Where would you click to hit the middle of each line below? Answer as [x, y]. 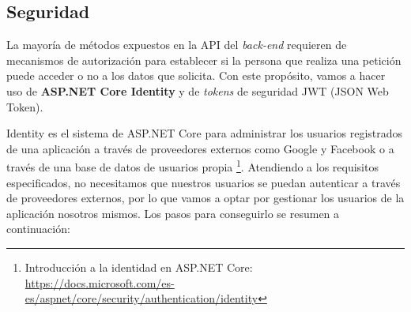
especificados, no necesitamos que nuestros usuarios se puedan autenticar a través [204, 182]
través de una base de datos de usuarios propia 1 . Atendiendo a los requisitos [192, 166]
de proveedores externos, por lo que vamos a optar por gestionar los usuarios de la [205, 198]
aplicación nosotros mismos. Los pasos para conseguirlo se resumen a [173, 213]
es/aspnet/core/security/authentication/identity [141, 298]
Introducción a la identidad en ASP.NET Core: [139, 267]
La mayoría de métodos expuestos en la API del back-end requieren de [177, 45]
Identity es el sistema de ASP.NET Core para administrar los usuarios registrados [205, 133]
